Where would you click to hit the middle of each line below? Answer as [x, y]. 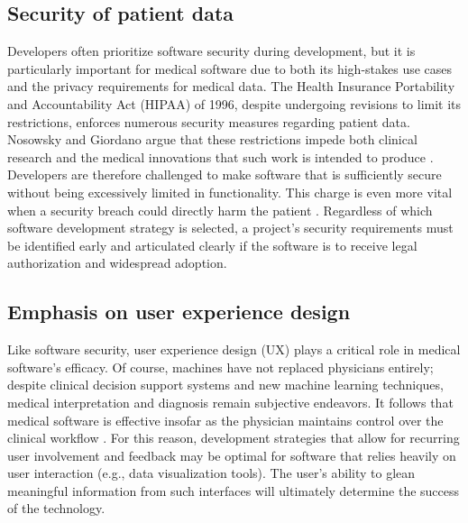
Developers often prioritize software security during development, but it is [211, 51]
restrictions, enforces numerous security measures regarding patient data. [209, 121]
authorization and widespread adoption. [117, 263]
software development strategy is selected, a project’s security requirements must [230, 228]
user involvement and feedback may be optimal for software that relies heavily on [232, 455]
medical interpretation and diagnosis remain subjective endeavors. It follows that [230, 402]
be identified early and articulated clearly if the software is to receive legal [212, 245]
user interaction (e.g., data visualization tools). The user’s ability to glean [211, 473]
